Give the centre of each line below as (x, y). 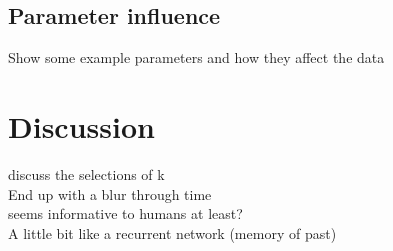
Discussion (81, 125)
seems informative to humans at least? (125, 213)
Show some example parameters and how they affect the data (196, 57)
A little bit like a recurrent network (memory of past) (172, 232)
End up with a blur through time (110, 193)
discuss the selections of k (86, 173)
